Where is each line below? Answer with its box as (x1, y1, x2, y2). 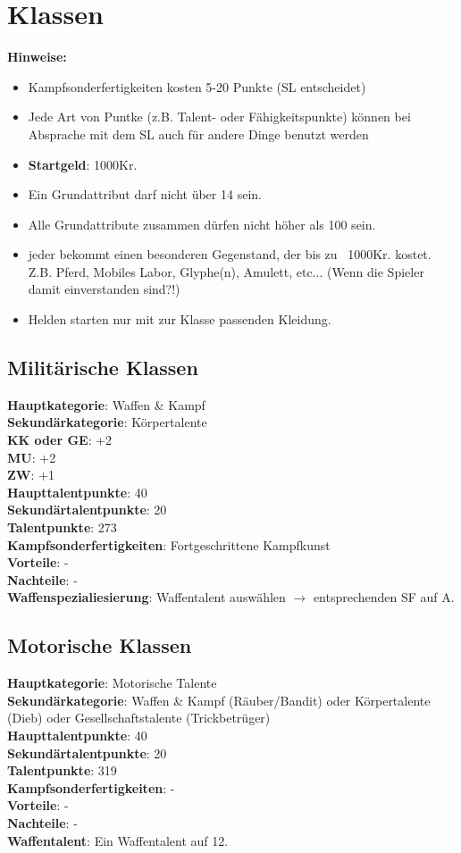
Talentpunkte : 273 (7, 518, 117, 537)
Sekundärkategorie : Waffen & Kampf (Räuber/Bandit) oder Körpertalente (7, 690, 431, 709)
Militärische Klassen (7, 354, 198, 381)
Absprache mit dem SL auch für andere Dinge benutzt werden (28, 124, 369, 143)
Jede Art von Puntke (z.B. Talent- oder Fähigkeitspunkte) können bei (28, 107, 411, 126)
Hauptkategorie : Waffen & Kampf (7, 395, 205, 414)
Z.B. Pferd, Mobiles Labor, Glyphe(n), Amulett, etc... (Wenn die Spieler (28, 262, 424, 280)
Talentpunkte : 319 (7, 761, 117, 780)
